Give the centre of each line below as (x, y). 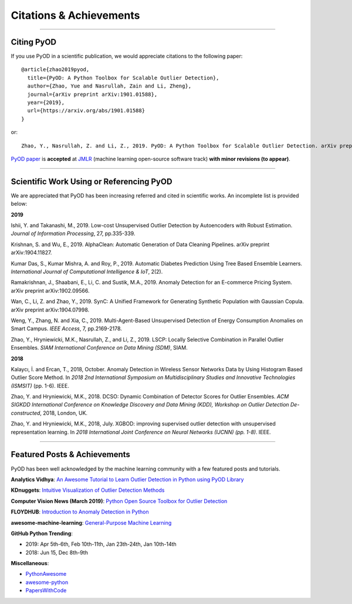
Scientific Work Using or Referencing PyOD (92, 181)
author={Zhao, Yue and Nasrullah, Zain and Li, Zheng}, (109, 86)
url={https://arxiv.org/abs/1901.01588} (86, 111)
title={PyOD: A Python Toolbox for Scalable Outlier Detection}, (123, 78)
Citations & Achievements (75, 15)
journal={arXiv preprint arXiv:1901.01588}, (92, 94)
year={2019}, (46, 103)
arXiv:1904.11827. (31, 253)
